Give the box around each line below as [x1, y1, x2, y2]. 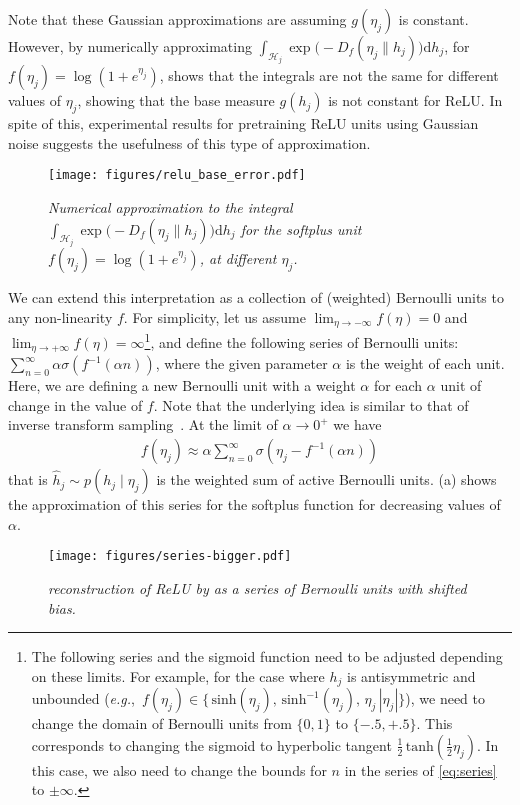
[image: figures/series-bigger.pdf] [48, 549, 292, 564]
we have [333, 414, 382, 435]
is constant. [398, 9, 469, 29]
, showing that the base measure [77, 90, 275, 111]
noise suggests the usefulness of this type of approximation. [8, 132, 371, 153]
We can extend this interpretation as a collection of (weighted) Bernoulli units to [8, 287, 504, 308]
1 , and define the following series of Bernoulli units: [144, 329, 459, 352]
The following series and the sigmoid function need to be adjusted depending [31, 646, 503, 667]
